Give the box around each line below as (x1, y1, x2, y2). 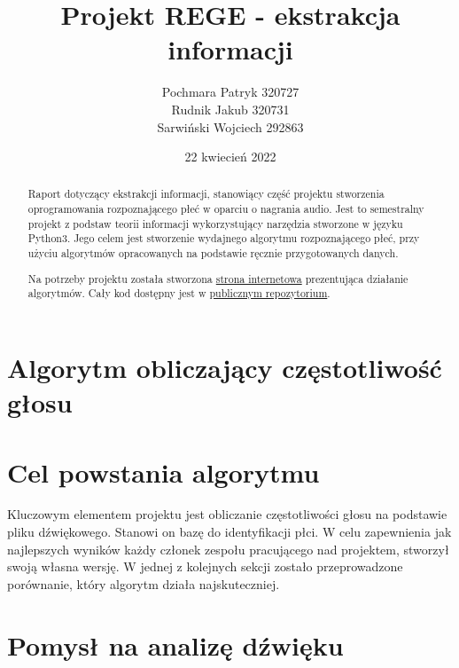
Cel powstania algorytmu (7, 453, 320, 490)
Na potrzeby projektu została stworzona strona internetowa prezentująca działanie (27, 271, 408, 286)
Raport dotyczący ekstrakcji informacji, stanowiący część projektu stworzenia (27, 186, 385, 201)
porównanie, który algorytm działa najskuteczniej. (7, 574, 280, 593)
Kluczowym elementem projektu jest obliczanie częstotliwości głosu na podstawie (7, 505, 447, 523)
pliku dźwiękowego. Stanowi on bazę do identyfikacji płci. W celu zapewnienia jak (7, 523, 452, 541)
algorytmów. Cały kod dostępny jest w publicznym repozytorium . (27, 286, 331, 301)
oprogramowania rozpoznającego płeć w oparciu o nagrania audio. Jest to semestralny (27, 201, 424, 216)
